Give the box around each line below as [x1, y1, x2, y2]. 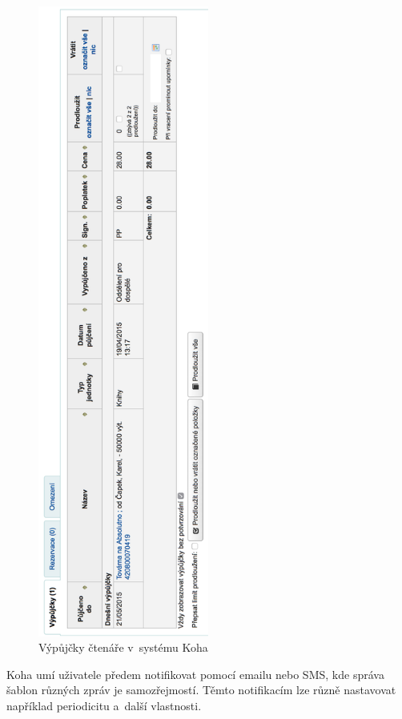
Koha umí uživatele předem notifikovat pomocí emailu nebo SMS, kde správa [6, 665, 384, 682]
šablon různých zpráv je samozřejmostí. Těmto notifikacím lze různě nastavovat [6, 681, 396, 698]
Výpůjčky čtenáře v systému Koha [38, 639, 208, 656]
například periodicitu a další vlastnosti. [6, 697, 202, 713]
